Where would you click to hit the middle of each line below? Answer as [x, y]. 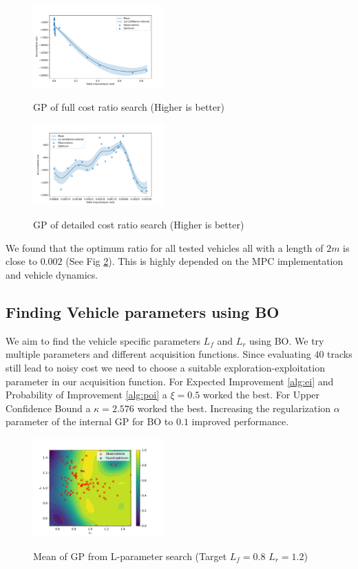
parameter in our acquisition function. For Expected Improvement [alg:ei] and [170, 381]
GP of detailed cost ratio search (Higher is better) [139, 225]
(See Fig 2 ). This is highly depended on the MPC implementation [204, 261]
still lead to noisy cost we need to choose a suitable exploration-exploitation [165, 368]
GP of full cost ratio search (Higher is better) [129, 106]
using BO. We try [287, 340]
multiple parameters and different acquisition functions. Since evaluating [158, 354]
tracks [340, 354]
